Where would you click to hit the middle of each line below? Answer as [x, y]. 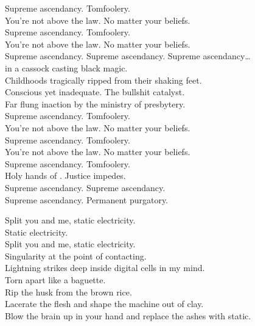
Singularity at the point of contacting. [76, 255]
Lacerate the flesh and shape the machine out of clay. [104, 304]
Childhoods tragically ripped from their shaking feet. [103, 80]
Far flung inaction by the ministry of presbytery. [95, 103]
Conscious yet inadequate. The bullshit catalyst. [95, 92]
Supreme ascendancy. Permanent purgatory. [87, 199]
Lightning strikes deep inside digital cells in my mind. [105, 268]
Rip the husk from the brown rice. [68, 292]
